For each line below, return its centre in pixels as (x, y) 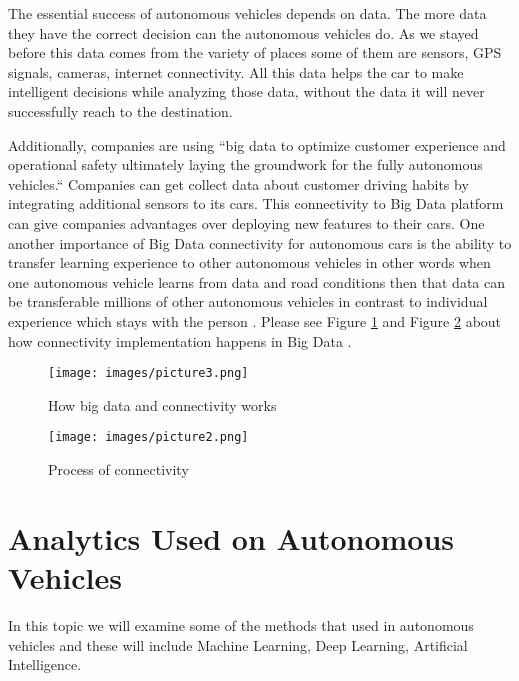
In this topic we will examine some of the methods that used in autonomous (241, 624)
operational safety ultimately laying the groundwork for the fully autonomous (245, 164)
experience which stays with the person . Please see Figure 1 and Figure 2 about (255, 320)
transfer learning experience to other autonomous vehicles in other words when (249, 262)
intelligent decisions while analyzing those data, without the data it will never (246, 91)
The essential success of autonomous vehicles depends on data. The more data (247, 13)
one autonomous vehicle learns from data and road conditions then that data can (256, 281)
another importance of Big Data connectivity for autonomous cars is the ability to (260, 242)
